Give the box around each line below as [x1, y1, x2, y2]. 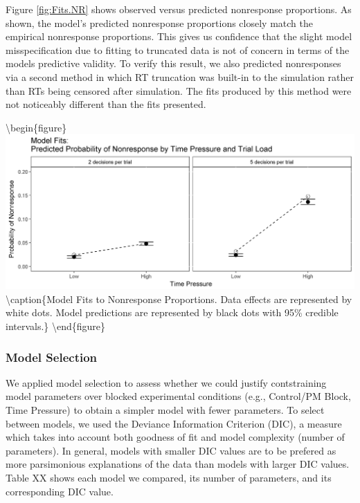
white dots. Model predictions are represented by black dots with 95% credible [6, 305, 339, 320]
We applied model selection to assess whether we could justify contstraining [6, 375, 327, 390]
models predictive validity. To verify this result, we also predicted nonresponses [6, 56, 341, 71]
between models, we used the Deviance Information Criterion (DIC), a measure [6, 416, 342, 430]
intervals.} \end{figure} [6, 319, 106, 333]
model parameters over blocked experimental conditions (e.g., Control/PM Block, [6, 389, 351, 403]
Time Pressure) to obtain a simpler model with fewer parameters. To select [6, 403, 325, 417]
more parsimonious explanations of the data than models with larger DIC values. [6, 457, 350, 471]
